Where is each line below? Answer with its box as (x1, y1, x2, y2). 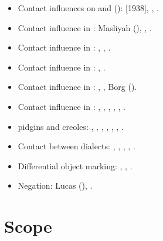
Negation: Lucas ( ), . (18, 179, 93, 192)
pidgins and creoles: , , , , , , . (18, 120, 124, 132)
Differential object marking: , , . (18, 159, 133, 172)
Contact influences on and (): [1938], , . (18, 2, 159, 14)
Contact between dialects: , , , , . (18, 140, 135, 152)
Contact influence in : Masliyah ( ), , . (18, 21, 152, 34)
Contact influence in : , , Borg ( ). (18, 81, 137, 93)
